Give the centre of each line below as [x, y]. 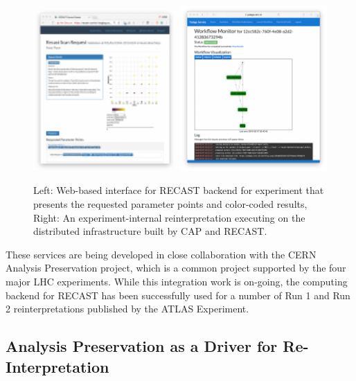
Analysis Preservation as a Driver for [142, 346]
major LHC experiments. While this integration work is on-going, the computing [177, 282]
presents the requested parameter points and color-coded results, [170, 204]
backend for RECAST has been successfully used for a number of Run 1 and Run [178, 295]
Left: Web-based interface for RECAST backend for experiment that [179, 190]
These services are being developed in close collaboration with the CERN [161, 254]
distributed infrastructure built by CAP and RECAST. [150, 231]
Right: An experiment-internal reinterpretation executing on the [169, 217]
